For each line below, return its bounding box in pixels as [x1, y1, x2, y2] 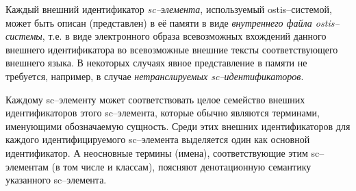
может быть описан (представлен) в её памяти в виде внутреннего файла [5, 15, 312, 29]
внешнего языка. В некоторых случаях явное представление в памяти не [5, 55, 307, 70]
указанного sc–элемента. [5, 173, 107, 187]
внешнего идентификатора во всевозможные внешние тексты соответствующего [5, 42, 338, 56]
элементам [5, 159, 49, 173]
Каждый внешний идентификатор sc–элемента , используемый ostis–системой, [5, 2, 332, 16]
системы [5, 29, 42, 43]
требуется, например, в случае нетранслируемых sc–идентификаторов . [5, 68, 304, 83]
